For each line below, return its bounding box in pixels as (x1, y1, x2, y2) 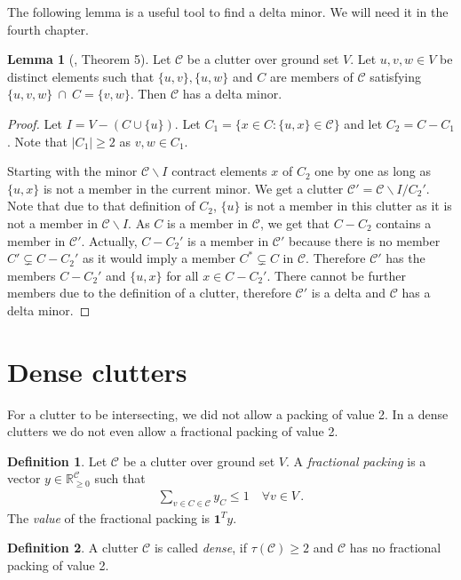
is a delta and (311, 283, 386, 302)
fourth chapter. (7, 20, 89, 38)
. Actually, (81, 231, 138, 250)
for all (166, 266, 199, 284)
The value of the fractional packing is (7, 508, 211, 527)
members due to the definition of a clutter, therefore (7, 283, 291, 302)
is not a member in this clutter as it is (244, 196, 452, 215)
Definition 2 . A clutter (7, 538, 139, 557)
